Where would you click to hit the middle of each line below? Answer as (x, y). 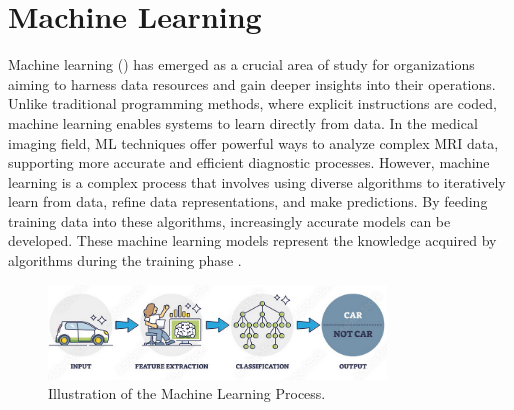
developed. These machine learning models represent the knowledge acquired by (252, 240)
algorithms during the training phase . (125, 260)
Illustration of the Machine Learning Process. (187, 393)
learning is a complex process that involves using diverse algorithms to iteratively (257, 181)
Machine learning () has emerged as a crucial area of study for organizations (241, 64)
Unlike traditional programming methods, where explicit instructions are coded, (252, 103)
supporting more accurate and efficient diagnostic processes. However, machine (249, 162)
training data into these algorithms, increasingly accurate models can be (229, 220)
